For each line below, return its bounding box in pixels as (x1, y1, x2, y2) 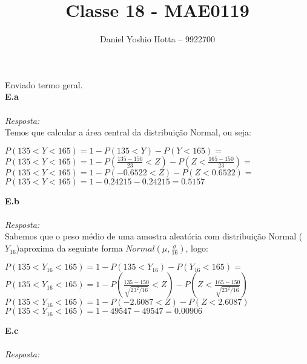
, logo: (185, 242, 208, 255)
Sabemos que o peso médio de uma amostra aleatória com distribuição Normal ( (5, 230, 303, 242)
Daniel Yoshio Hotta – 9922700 (99, 33, 216, 45)
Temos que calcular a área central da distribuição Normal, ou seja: (5, 126, 251, 138)
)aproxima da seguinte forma (16, 242, 123, 255)
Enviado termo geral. (5, 78, 83, 91)
